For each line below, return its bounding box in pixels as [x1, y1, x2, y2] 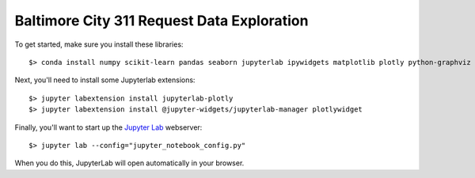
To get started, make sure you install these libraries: [14, 40, 184, 49]
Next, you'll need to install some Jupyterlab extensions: [14, 75, 196, 85]
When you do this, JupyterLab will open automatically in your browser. [14, 158, 245, 168]
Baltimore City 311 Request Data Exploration [14, 12, 309, 29]
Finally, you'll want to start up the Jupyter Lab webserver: [14, 123, 203, 132]
